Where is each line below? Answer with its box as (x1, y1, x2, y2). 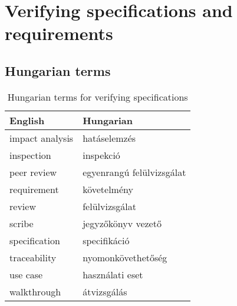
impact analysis (9, 131, 74, 145)
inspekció (83, 148, 120, 162)
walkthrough (9, 284, 61, 298)
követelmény (83, 182, 133, 196)
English (9, 113, 45, 127)
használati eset (83, 267, 143, 281)
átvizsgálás (83, 284, 127, 298)
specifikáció (83, 233, 130, 247)
